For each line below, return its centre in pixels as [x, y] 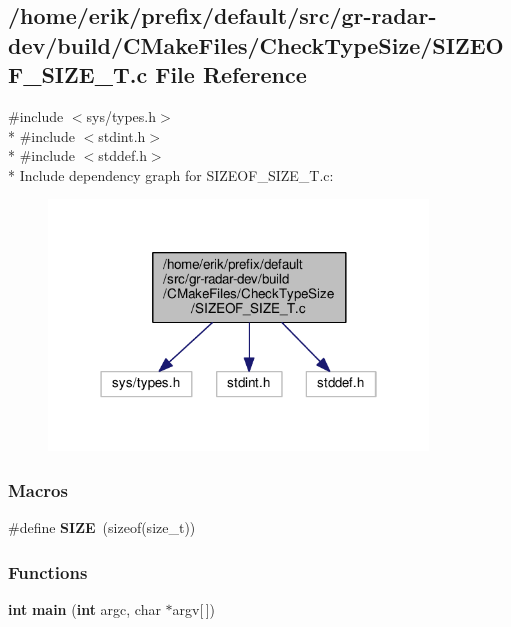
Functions [48, 571]
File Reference [231, 74]
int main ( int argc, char [84, 609]
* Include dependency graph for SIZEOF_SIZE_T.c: [171, 174]
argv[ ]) [194, 609]
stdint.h [122, 135]
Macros [38, 489]
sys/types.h [121, 115]
